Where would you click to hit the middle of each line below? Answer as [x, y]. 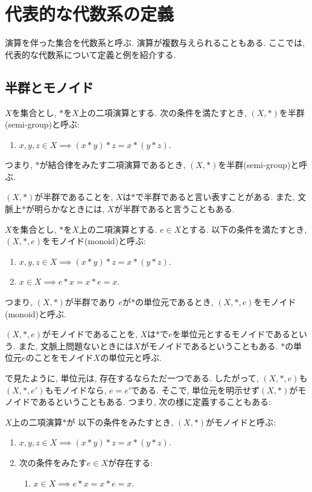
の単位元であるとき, [174, 302]
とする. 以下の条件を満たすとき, [244, 229]
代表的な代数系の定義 [90, 14]
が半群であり [90, 302]
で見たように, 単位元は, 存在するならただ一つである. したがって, [132, 378]
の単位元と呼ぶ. [131, 358]
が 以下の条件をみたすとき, [120, 422]
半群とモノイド [49, 87]
